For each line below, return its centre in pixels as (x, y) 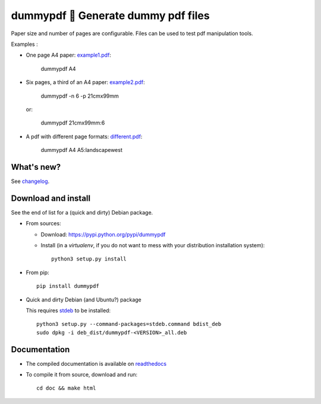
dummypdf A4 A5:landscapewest (82, 150)
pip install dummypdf (68, 286)
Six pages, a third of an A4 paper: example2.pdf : (85, 82)
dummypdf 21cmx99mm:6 (73, 123)
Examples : (24, 44)
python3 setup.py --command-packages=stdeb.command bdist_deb (129, 324)
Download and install (51, 198)
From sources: (44, 223)
